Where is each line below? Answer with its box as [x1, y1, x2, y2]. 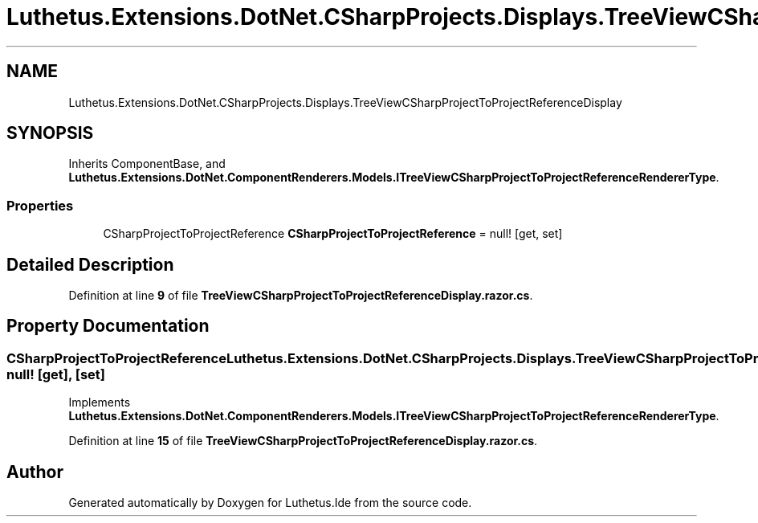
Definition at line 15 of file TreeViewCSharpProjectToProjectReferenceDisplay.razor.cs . [68, 434, 538, 448]
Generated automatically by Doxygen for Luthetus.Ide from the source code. [68, 496, 472, 510]
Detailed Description [6, 254, 174, 275]
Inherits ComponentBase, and [68, 157, 226, 171]
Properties [6, 197, 74, 214]
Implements [68, 395, 131, 410]
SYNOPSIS [6, 123, 94, 144]
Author [6, 461, 63, 482]
